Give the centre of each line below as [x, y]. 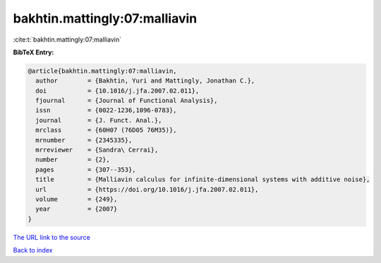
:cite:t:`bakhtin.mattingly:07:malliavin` [67, 39]
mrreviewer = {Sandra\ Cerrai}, [97, 150]
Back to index [33, 250]
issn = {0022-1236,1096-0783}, [106, 110]
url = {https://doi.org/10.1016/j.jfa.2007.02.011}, [147, 189]
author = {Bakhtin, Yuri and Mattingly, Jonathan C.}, [145, 81]
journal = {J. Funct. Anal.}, [99, 120]
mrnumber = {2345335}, [84, 140]
